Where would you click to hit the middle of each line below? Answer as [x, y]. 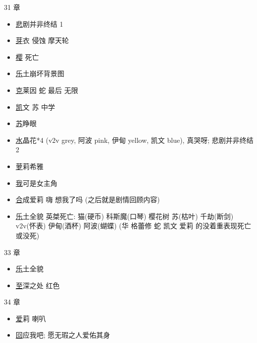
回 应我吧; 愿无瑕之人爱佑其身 [63, 335]
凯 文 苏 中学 [35, 107]
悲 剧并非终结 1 [39, 23]
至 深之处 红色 [38, 285]
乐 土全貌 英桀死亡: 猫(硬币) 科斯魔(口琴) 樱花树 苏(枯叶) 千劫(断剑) [125, 216]
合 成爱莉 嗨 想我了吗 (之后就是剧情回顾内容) [88, 199]
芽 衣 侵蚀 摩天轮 [42, 40]
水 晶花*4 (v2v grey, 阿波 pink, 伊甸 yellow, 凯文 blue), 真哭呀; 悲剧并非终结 [134, 140]
